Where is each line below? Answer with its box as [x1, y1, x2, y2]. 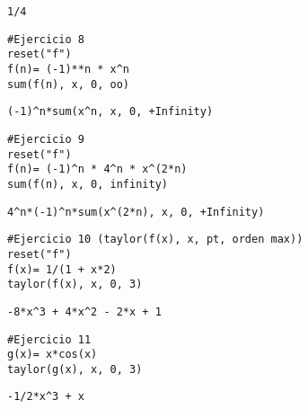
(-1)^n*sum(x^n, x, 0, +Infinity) [7, 105, 214, 119]
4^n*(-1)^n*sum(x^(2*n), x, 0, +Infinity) [7, 205, 265, 218]
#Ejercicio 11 [7, 333, 92, 346]
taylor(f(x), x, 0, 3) [7, 278, 143, 291]
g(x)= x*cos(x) [7, 348, 98, 361]
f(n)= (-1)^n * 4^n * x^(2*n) [7, 163, 188, 176]
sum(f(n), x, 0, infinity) [7, 177, 168, 191]
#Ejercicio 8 [7, 32, 84, 46]
